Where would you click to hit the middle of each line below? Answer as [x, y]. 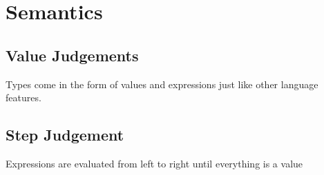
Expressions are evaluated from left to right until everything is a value [154, 163]
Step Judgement [65, 135]
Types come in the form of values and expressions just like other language [162, 84]
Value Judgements [72, 55]
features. [23, 97]
